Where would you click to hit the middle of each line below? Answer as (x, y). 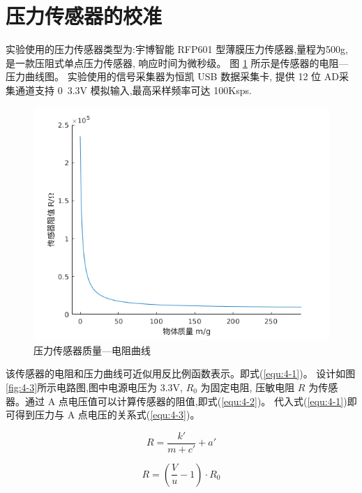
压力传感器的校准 (84, 16)
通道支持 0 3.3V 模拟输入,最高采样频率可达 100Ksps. (133, 90)
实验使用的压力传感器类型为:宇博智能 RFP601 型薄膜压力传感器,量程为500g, (177, 49)
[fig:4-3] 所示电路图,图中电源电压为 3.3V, (94, 387)
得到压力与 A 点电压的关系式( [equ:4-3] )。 (107, 415)
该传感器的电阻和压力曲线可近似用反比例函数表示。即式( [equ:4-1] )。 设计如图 (181, 373)
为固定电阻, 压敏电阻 (248, 387)
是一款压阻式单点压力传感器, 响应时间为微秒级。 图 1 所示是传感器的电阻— (177, 62)
